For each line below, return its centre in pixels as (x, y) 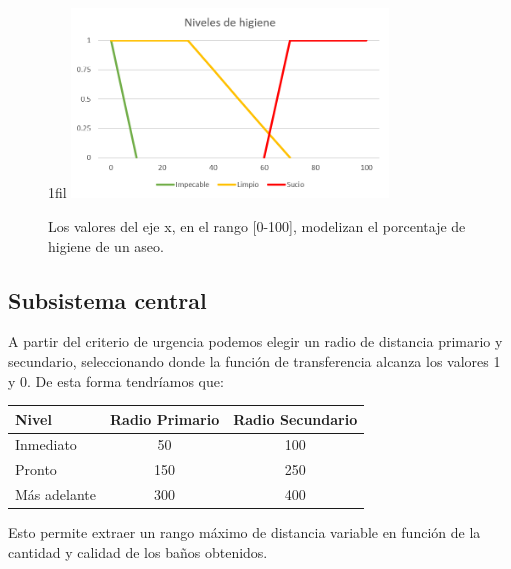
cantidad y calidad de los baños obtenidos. (138, 551)
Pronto (36, 469)
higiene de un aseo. (106, 245)
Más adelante (55, 494)
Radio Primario (164, 418)
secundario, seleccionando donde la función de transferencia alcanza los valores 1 (254, 360)
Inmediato (46, 444)
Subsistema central (107, 299)
